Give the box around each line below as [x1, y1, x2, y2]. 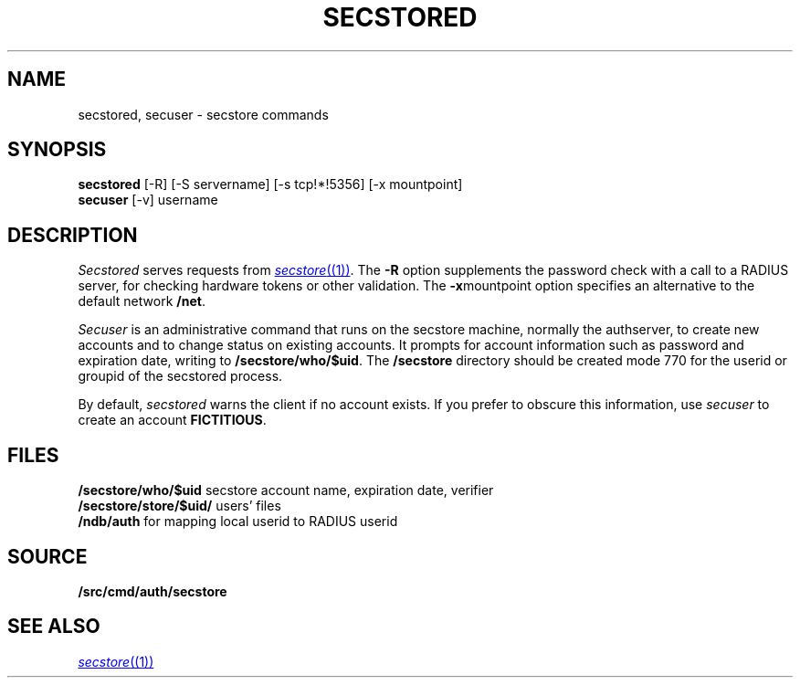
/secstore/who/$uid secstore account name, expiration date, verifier [78, 482, 494, 499]
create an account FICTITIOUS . [78, 412, 267, 428]
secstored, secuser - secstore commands [78, 106, 329, 122]
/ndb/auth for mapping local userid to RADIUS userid [78, 513, 398, 530]
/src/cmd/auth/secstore [78, 583, 227, 599]
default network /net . [78, 293, 205, 310]
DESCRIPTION [7, 223, 138, 247]
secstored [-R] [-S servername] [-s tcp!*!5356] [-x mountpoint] [78, 176, 463, 193]
